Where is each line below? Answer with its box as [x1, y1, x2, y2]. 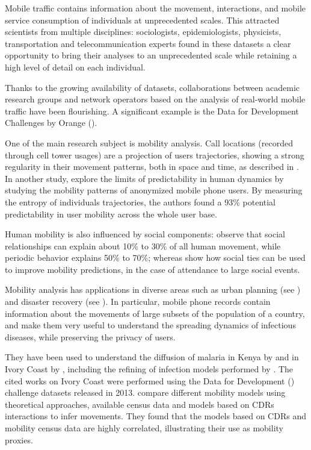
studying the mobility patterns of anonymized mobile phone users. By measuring [5, 184, 303, 196]
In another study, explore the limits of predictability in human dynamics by [5, 172, 284, 184]
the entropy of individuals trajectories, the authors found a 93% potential [5, 195, 276, 208]
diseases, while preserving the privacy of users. [5, 330, 176, 343]
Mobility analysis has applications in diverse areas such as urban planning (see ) [5, 283, 301, 296]
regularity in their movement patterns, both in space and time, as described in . [5, 160, 299, 173]
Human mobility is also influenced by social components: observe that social [5, 228, 286, 240]
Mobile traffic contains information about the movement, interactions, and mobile [5, 2, 306, 14]
